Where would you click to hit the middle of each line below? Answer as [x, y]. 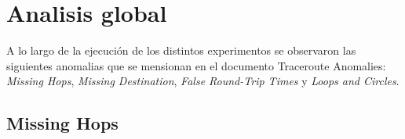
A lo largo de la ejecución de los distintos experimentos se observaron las [181, 50]
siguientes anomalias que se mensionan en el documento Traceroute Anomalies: [196, 65]
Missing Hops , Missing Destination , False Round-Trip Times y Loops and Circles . [203, 81]
